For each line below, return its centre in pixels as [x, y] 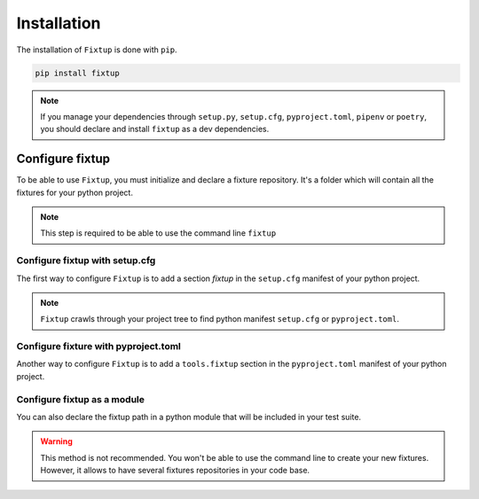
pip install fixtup [77, 73]
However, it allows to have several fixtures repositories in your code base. [175, 471]
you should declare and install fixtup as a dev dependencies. [155, 129]
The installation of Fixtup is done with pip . [97, 50]
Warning [56, 441]
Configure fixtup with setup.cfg [86, 261]
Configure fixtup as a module [81, 399]
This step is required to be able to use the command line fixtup [158, 233]
